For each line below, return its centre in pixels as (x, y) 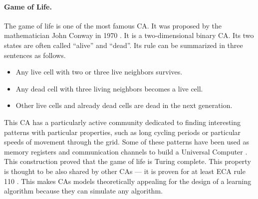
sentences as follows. (35, 55)
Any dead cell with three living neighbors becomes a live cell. (109, 88)
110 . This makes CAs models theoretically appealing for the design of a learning (128, 181)
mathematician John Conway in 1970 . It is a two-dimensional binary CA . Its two (129, 35)
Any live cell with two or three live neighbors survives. (99, 72)
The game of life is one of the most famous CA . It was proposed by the (113, 25)
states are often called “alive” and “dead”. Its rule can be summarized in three (124, 45)
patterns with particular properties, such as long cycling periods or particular (123, 132)
